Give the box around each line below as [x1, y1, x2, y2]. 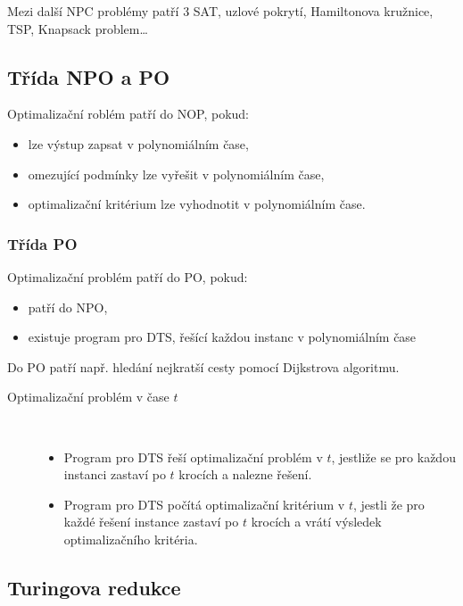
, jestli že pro [352, 494, 425, 513]
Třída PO [7, 232, 78, 254]
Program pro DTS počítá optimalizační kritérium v [63, 494, 345, 513]
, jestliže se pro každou [331, 447, 456, 466]
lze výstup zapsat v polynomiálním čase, [28, 134, 249, 153]
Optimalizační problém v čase [7, 387, 169, 406]
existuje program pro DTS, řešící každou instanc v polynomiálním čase [28, 328, 417, 346]
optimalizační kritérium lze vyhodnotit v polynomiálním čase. [28, 195, 366, 213]
